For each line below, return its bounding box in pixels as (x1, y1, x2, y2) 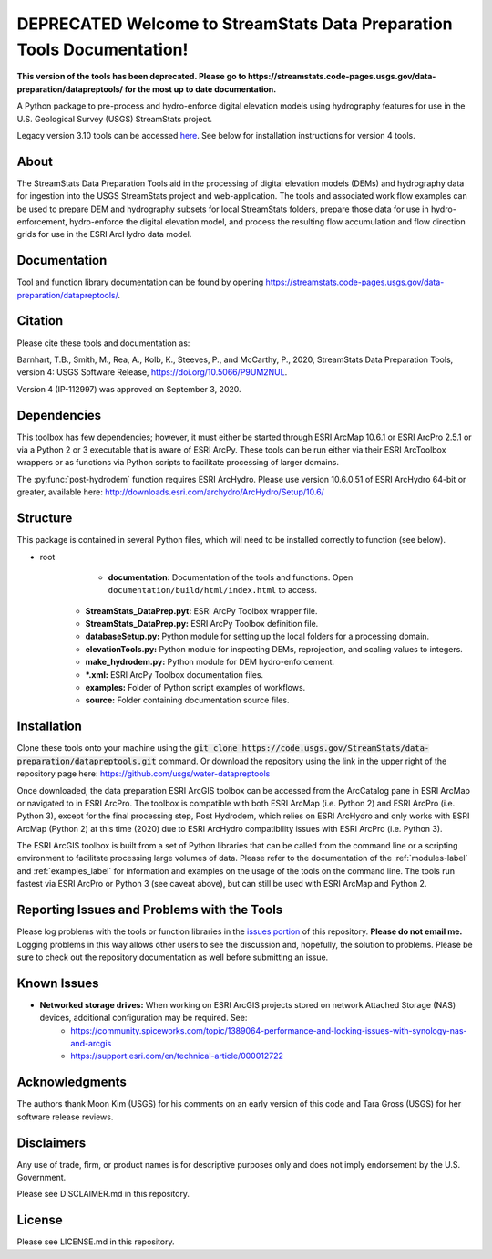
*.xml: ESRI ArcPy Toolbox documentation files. (85, 669, 264, 680)
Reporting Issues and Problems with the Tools (16, 902, 283, 918)
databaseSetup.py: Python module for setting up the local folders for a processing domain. (85, 630, 430, 642)
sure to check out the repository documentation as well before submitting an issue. (16, 952, 329, 962)
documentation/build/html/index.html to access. (108, 585, 318, 596)
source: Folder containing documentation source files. (85, 694, 290, 706)
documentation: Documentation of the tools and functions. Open (108, 571, 354, 583)
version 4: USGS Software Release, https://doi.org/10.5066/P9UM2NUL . (16, 367, 288, 378)
